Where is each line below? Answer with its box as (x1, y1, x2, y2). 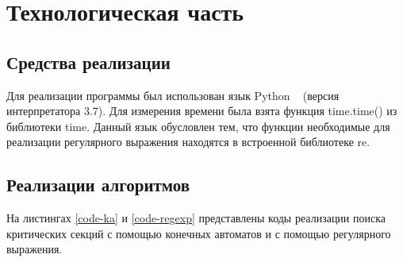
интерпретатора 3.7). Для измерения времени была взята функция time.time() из (6, 102, 397, 119)
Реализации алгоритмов (6, 172, 190, 197)
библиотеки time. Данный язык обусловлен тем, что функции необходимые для (6, 118, 390, 134)
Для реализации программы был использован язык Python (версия (6, 87, 340, 103)
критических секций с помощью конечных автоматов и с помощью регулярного (6, 225, 391, 241)
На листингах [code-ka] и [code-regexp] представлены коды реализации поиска (6, 210, 386, 226)
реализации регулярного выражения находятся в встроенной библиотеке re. (6, 133, 370, 150)
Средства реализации (6, 49, 171, 74)
